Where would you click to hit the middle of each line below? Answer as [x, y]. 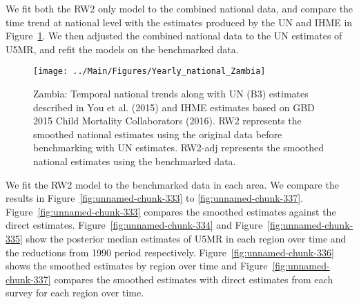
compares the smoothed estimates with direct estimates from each [194, 279]
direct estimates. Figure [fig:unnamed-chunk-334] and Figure [134, 225]
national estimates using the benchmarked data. [135, 161]
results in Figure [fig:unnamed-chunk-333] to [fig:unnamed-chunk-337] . [155, 198]
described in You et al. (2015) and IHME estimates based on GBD [174, 107]
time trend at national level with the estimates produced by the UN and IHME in [179, 22]
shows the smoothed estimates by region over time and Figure [137, 266]
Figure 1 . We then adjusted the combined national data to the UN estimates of [174, 36]
